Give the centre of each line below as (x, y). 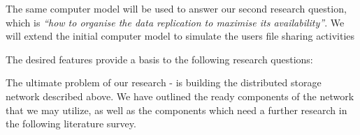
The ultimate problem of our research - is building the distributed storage (164, 82)
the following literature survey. (71, 124)
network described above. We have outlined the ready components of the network (180, 96)
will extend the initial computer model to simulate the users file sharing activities (180, 36)
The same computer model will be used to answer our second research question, (176, 8)
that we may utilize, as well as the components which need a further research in (177, 110)
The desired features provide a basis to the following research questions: (159, 59)
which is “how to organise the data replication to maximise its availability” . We (175, 22)
